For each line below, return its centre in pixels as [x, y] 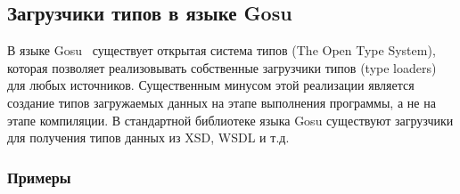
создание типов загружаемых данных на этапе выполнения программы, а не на [222, 102]
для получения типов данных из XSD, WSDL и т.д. [148, 137]
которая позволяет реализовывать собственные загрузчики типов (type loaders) [222, 67]
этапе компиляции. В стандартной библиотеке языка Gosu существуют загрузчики [230, 120]
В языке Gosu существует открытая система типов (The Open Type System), [222, 50]
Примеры [39, 177]
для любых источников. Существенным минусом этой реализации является [211, 85]
